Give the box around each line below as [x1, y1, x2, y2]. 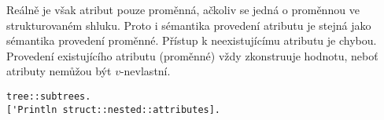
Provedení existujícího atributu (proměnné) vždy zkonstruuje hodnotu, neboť [6, 47, 378, 64]
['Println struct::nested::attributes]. [6, 104, 221, 115]
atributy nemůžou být [6, 63, 112, 79]
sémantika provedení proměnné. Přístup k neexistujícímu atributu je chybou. [6, 32, 377, 49]
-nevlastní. [120, 63, 171, 79]
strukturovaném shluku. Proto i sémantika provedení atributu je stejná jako [6, 16, 371, 33]
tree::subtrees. [6, 90, 91, 102]
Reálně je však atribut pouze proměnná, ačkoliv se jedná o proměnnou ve [6, 2, 360, 17]
